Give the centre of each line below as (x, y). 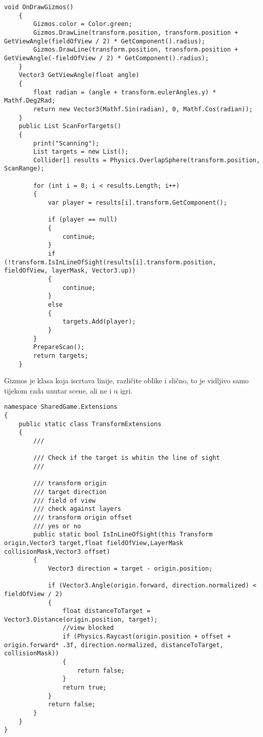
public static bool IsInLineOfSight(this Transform (123, 535)
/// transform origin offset (83, 517)
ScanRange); (24, 169)
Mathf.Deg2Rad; (30, 101)
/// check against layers (77, 509)
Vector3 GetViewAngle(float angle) (79, 75)
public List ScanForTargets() (70, 126)
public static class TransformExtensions (90, 424)
